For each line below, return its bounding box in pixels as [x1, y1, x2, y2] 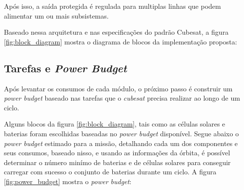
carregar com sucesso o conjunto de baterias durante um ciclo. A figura [4, 167, 217, 177]
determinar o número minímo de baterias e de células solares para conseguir [4, 157, 231, 167]
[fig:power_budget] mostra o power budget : [4, 176, 132, 186]
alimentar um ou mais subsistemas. [4, 10, 109, 21]
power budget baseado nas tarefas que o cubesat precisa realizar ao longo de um [4, 93, 240, 103]
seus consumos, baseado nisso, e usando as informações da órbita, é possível [4, 148, 230, 158]
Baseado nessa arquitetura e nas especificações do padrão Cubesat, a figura [4, 27, 229, 37]
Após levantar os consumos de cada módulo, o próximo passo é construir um [4, 83, 233, 93]
